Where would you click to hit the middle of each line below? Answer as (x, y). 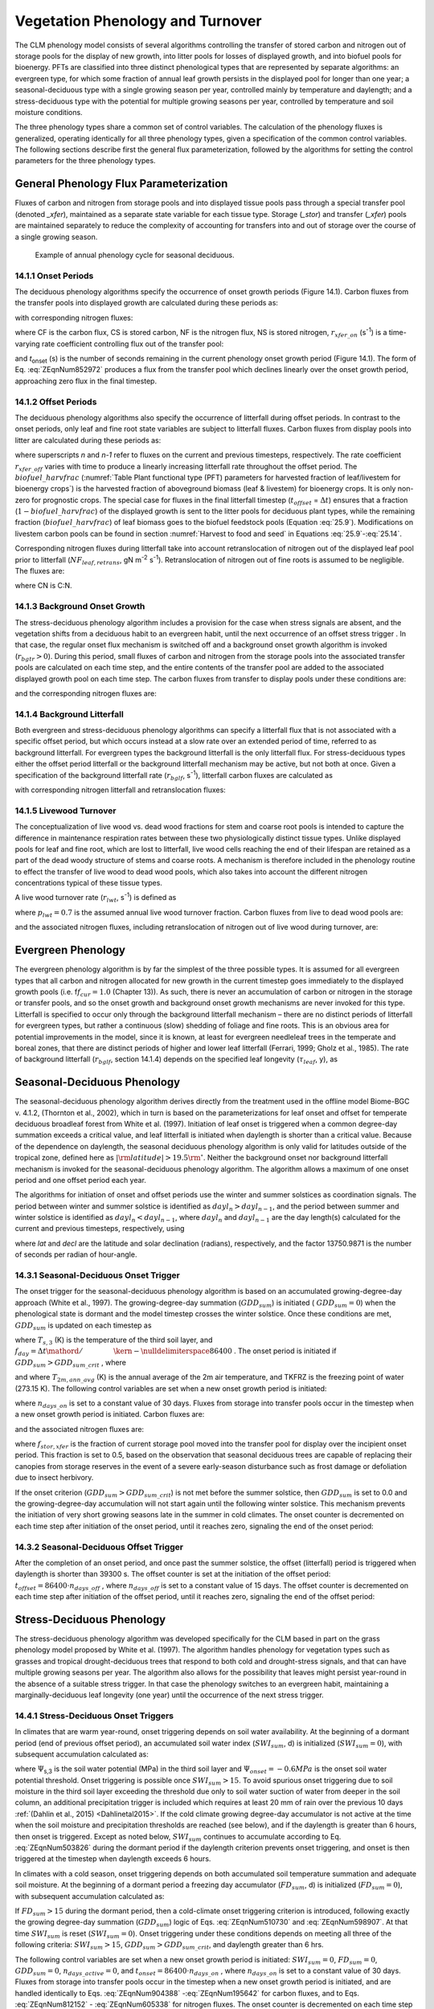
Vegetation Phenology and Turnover (138, 21)
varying (27, 344)
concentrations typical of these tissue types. (88, 883)
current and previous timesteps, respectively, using (100, 1229)
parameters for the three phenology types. (85, 161)
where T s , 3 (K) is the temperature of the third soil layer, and (114, 1340)
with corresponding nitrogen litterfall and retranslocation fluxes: (121, 790)
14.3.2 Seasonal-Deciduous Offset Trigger (99, 1547)
